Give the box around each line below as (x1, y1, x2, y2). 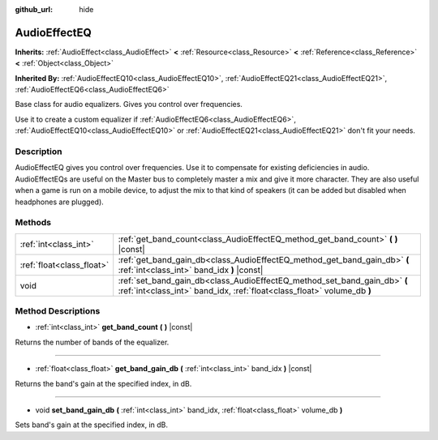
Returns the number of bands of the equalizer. (15, 337, 170, 347)
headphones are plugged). (15, 197, 105, 207)
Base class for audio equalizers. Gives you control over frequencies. (15, 100, 243, 109)
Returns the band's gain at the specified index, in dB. (15, 378, 192, 388)
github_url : (15, 5, 53, 14)
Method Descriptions (15, 305, 101, 317)
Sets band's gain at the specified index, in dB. (15, 420, 169, 429)
